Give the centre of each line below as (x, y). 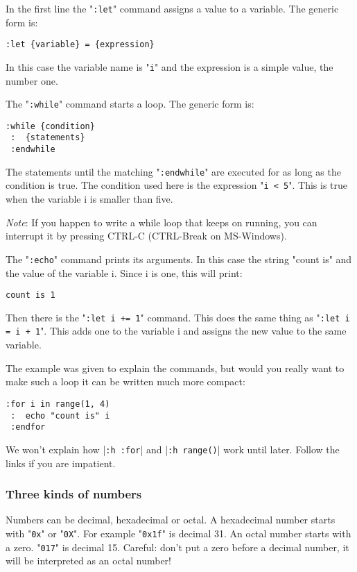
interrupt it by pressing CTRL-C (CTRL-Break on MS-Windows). (146, 236)
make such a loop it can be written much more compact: (125, 381)
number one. (32, 80)
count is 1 (31, 295)
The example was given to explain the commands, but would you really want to (175, 368)
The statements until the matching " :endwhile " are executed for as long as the (173, 171)
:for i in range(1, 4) (58, 404)
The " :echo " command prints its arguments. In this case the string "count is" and (179, 259)
